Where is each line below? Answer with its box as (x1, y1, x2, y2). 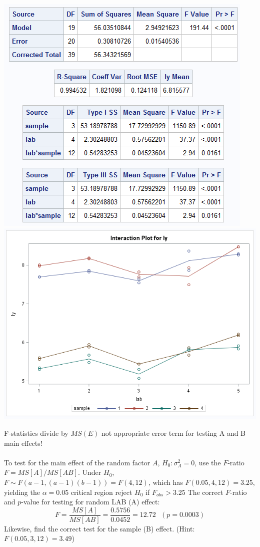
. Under (78, 467, 101, 477)
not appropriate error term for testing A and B (101, 428, 246, 438)
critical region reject (70, 486, 132, 497)
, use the (194, 457, 221, 467)
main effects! (4, 437, 42, 448)
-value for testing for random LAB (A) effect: (21, 496, 160, 507)
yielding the (4, 486, 40, 497)
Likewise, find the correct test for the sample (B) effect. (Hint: (4, 523, 195, 533)
